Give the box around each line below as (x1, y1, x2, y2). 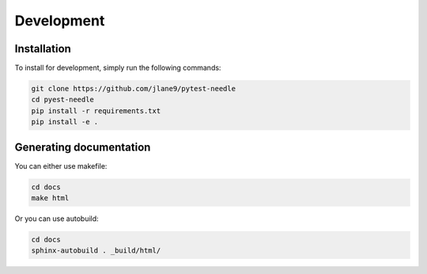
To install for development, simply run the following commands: (14, 63, 221, 73)
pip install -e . (31, 117, 99, 127)
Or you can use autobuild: (14, 214, 99, 223)
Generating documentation (14, 140, 151, 154)
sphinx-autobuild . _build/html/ (31, 246, 161, 255)
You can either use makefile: (14, 161, 108, 170)
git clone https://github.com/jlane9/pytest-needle (31, 84, 236, 93)
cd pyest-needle (31, 95, 95, 105)
